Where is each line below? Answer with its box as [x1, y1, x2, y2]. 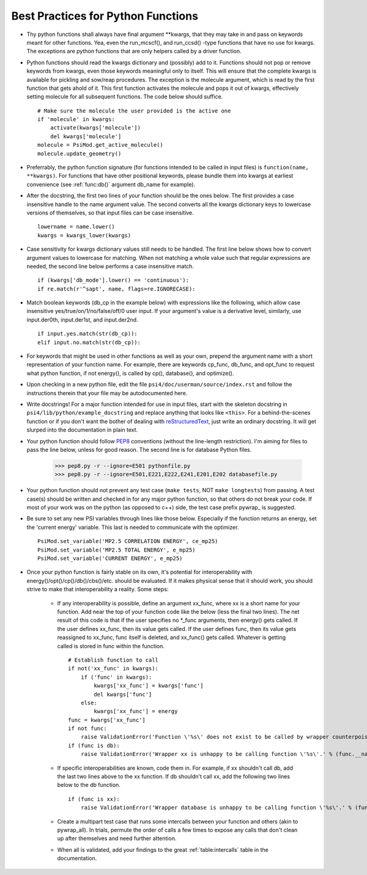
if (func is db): [68, 742, 120, 749]
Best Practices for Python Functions [11, 9, 199, 23]
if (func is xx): [68, 796, 120, 802]
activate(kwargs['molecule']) [50, 124, 141, 131]
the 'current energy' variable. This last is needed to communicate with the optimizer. [26, 523, 239, 531]
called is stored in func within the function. [57, 642, 165, 649]
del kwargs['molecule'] [50, 133, 122, 140]
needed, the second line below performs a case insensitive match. [26, 262, 194, 270]
